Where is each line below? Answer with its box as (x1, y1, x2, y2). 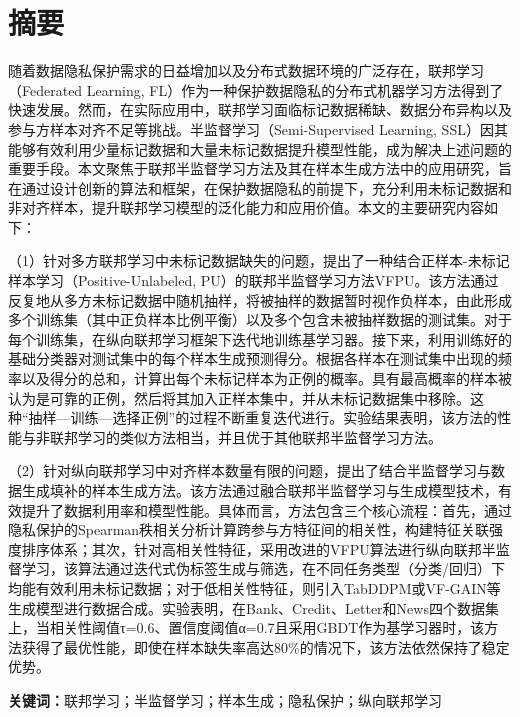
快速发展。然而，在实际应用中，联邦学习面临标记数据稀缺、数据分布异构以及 (8, 99, 512, 120)
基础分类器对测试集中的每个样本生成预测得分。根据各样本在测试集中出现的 (8, 348, 498, 369)
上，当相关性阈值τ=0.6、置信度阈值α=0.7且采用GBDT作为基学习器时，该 (8, 617, 485, 638)
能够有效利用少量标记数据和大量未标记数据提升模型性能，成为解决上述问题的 (8, 138, 512, 159)
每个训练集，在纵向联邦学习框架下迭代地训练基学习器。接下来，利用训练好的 (8, 328, 512, 349)
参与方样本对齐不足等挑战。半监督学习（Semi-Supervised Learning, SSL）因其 (8, 118, 508, 139)
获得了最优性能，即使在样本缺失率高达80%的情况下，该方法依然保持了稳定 (21, 636, 510, 657)
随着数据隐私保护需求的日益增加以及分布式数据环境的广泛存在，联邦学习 (8, 60, 484, 81)
